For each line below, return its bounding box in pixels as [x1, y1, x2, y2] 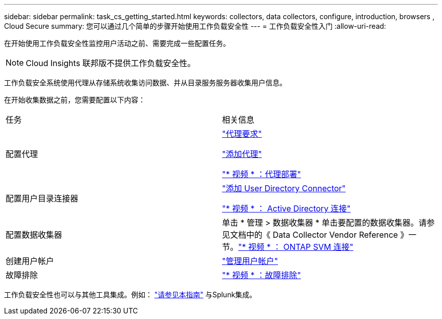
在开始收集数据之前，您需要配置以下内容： [4, 95, 145, 104]
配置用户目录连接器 [6, 193, 79, 203]
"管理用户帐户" [222, 256, 278, 266]
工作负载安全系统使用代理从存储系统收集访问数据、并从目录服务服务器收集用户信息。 [4, 78, 287, 87]
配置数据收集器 [6, 230, 63, 240]
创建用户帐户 [6, 256, 54, 266]
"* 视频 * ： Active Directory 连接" [222, 203, 351, 214]
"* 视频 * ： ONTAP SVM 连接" [238, 242, 354, 252]
